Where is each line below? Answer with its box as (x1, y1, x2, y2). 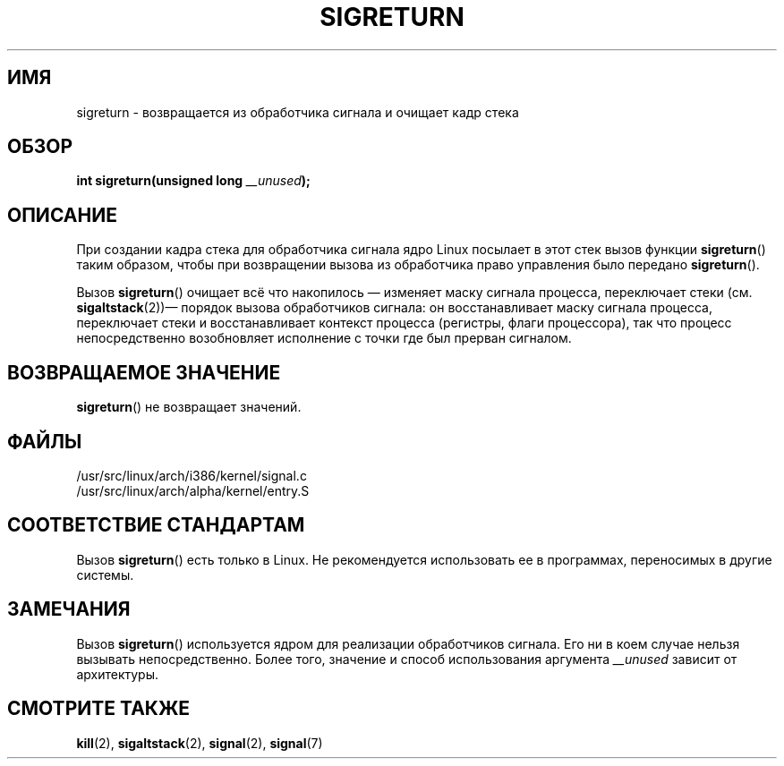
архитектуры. (76, 666, 158, 682)
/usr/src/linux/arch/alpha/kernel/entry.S (76, 482, 310, 498)
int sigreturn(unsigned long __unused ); (76, 173, 311, 189)
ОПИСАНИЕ (7, 203, 117, 226)
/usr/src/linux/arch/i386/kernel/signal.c (76, 467, 307, 483)
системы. (76, 566, 134, 583)
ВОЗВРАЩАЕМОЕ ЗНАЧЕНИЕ (7, 361, 281, 384)
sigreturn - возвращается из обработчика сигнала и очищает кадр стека (76, 104, 519, 120)
